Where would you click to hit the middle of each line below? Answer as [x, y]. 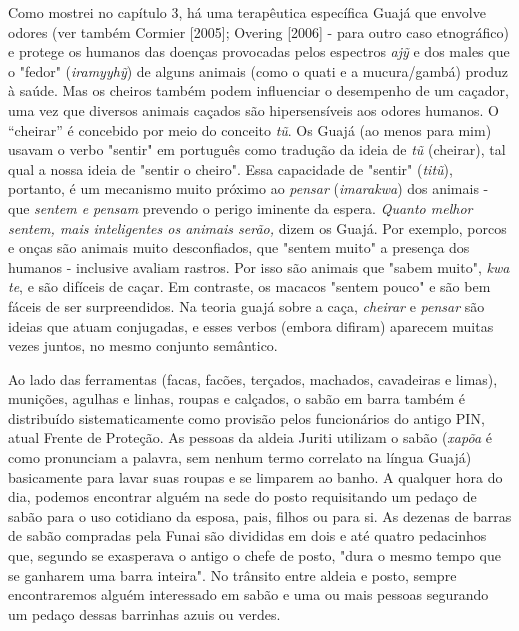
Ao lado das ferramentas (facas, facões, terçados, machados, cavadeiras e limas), [253, 378]
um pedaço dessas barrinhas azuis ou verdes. [144, 613]
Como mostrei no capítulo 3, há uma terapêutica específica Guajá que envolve [247, 12]
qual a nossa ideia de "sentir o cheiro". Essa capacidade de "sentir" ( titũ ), [230, 168]
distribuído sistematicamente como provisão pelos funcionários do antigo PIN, [246, 417]
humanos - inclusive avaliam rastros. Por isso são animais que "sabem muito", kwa [259, 266]
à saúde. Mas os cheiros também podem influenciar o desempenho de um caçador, [258, 90]
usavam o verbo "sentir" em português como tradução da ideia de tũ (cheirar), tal [257, 149]
